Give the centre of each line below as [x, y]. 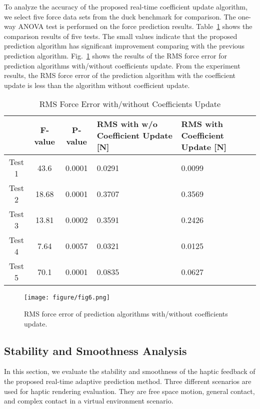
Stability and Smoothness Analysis [95, 350]
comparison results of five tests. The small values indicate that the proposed [121, 36]
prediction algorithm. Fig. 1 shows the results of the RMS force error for [115, 55]
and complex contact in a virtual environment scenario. [89, 401]
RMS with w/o [127, 124]
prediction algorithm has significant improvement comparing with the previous [124, 46]
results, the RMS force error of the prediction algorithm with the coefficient [120, 75]
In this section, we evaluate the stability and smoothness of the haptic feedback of [130, 371]
